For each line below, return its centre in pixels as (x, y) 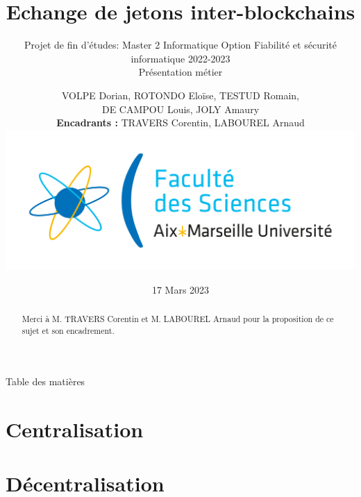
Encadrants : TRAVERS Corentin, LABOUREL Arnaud (180, 123)
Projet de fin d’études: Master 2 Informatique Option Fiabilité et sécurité (180, 45)
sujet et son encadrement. (68, 330)
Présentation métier (180, 72)
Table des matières (45, 381)
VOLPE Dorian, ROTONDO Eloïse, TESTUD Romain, (180, 95)
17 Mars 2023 (180, 289)
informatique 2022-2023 (180, 58)
